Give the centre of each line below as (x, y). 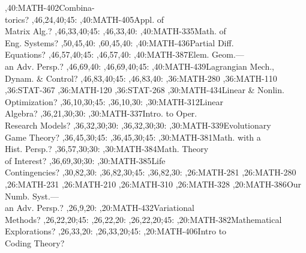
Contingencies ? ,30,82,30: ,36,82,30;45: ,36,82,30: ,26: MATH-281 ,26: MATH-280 (151, 172)
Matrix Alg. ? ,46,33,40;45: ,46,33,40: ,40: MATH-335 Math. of (115, 31)
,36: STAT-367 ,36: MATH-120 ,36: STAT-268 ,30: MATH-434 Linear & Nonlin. (145, 90)
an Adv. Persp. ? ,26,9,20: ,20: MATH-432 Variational (100, 208)
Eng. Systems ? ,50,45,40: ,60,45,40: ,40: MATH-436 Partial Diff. (119, 42)
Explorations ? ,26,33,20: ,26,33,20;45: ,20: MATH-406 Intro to (116, 231)
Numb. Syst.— (32, 196)
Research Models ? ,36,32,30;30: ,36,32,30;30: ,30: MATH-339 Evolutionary (138, 125)
